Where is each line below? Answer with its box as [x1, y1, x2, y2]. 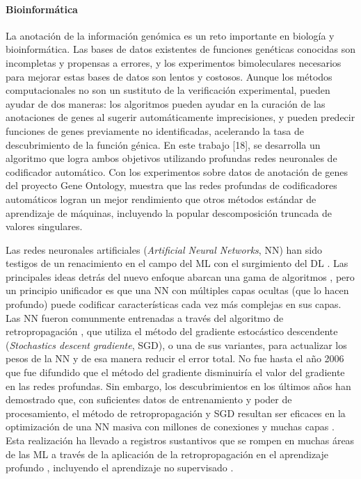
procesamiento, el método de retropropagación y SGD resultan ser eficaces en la [6, 405, 346, 420]
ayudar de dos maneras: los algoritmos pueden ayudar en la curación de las [6, 96, 326, 111]
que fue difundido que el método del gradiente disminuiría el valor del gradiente [6, 365, 345, 380]
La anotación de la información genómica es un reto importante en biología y [6, 28, 335, 42]
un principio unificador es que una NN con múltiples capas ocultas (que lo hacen [6, 283, 349, 298]
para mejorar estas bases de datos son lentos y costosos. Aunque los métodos [6, 69, 332, 83]
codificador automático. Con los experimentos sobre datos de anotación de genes [6, 164, 348, 179]
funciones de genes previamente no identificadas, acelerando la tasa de [6, 123, 304, 138]
